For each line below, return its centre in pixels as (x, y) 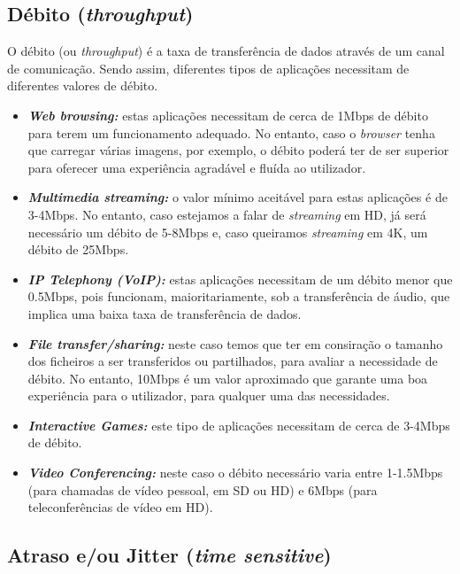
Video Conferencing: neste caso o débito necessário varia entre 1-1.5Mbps (235, 473)
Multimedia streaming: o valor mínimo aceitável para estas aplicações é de (238, 197)
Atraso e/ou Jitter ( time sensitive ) (169, 555)
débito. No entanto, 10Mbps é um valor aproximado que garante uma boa (228, 378)
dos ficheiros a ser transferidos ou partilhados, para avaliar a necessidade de (233, 361)
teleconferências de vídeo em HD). (120, 507)
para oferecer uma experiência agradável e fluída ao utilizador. (197, 167)
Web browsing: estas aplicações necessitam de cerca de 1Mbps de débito (228, 115)
